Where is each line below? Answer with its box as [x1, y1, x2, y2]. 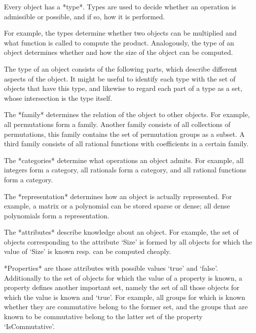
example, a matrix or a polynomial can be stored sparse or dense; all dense [4, 201, 230, 211]
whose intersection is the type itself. [4, 92, 112, 103]
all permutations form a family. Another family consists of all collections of [4, 119, 231, 129]
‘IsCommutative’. [4, 321, 55, 331]
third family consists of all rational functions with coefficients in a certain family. [4, 138, 249, 149]
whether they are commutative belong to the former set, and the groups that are [4, 301, 248, 312]
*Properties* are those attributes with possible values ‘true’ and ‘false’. [4, 263, 218, 273]
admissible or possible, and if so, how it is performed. [4, 11, 165, 21]
